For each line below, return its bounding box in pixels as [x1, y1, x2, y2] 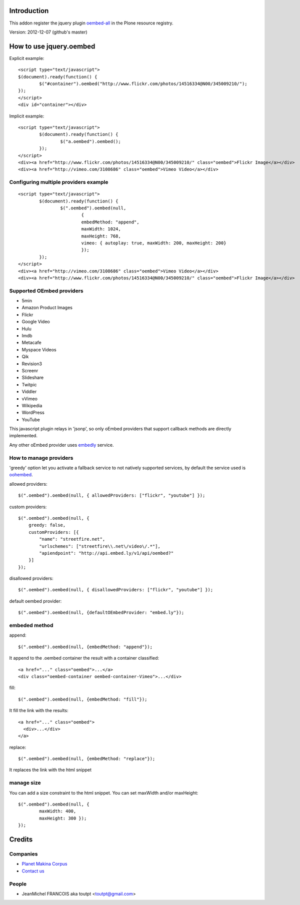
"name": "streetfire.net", [39, 536, 105, 542]
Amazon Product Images [21, 305, 72, 311]
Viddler [21, 389, 37, 395]
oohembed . [9, 472, 33, 478]
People [9, 880, 27, 887]
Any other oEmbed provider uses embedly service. [9, 442, 114, 448]
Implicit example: [9, 113, 44, 119]
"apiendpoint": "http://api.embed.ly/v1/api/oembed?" [39, 550, 174, 556]
